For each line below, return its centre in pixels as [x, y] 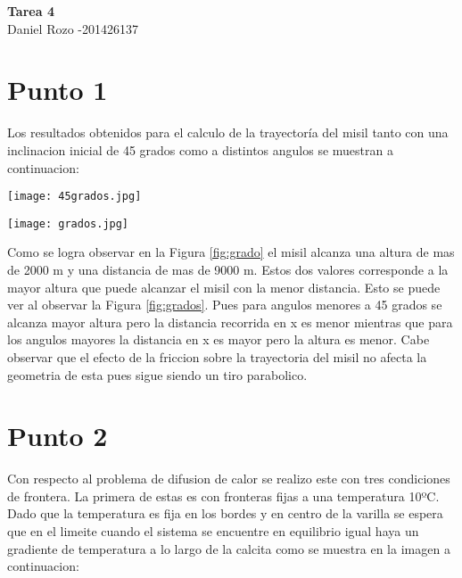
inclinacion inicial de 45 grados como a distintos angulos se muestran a [200, 149]
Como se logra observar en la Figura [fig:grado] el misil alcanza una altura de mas [231, 252]
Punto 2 [58, 436]
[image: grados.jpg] [68, 223]
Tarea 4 [31, 11]
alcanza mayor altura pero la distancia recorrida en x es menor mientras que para [230, 322]
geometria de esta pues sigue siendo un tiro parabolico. [157, 374]
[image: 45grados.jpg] [74, 197]
